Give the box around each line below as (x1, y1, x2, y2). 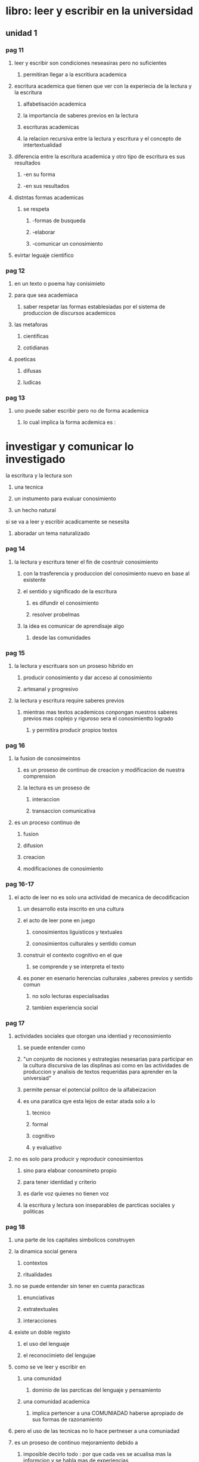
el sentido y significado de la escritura (23, 587, 117, 594)
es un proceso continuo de (14, 819, 80, 826)
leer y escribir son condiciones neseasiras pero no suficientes (14, 59, 167, 66)
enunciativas (23, 1294, 55, 1301)
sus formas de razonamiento (32, 1416, 102, 1423)
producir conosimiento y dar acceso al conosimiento (23, 674, 153, 681)
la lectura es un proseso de (23, 784, 91, 791)
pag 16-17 (5, 880, 35, 888)
